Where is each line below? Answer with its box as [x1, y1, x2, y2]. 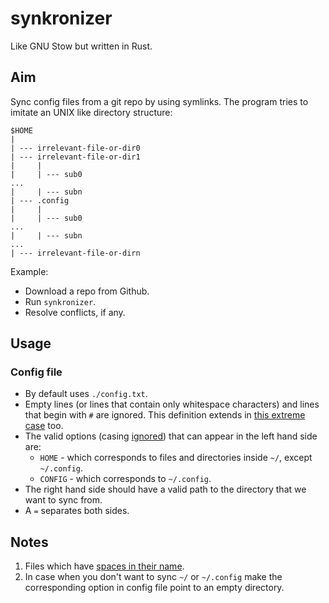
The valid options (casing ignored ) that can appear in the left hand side [24, 430, 318, 442]
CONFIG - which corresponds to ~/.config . [39, 473, 212, 485]
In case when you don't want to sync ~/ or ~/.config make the [24, 571, 283, 583]
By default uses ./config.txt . [24, 388, 148, 400]
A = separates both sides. [24, 505, 130, 517]
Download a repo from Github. [24, 285, 150, 297]
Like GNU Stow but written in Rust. [10, 40, 153, 52]
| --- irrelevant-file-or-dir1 [10, 152, 141, 162]
